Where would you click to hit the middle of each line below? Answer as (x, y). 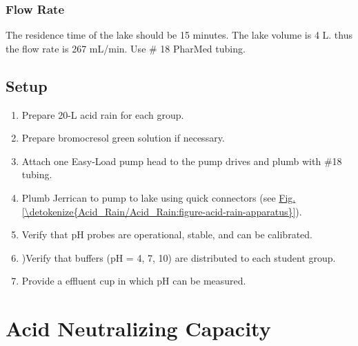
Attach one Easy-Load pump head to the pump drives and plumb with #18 (182, 161)
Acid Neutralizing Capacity (138, 328)
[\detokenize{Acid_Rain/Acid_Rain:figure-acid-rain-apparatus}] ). (162, 211)
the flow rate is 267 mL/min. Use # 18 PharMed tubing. (126, 48)
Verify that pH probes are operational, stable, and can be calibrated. (167, 234)
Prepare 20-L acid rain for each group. (103, 114)
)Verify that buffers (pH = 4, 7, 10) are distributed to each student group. (179, 257)
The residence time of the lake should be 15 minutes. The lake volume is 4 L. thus (179, 35)
